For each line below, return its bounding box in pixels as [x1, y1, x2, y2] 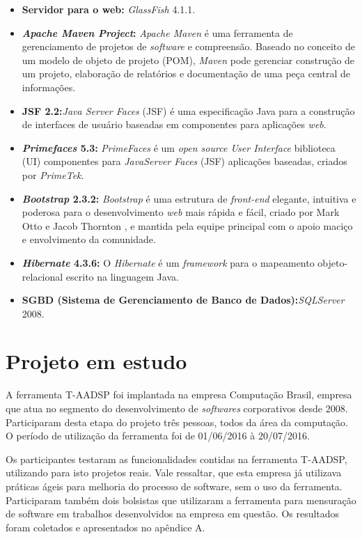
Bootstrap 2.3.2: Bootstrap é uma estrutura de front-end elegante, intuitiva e [22, 191, 356, 205]
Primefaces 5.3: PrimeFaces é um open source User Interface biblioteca [22, 140, 336, 155]
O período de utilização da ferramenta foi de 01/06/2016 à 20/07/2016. [6, 428, 310, 443]
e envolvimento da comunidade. [22, 232, 156, 247]
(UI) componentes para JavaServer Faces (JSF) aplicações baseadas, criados [22, 154, 347, 169]
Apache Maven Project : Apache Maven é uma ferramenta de [22, 25, 293, 40]
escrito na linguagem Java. [65, 269, 179, 283]
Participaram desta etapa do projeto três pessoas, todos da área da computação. [6, 414, 348, 429]
